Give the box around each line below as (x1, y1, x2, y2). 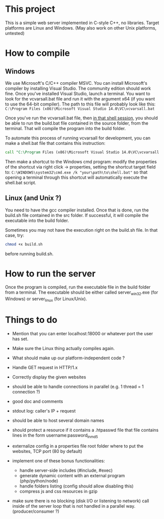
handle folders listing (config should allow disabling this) (19, 483, 134, 489)
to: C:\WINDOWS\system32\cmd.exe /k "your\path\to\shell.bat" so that (5, 169, 148, 175)
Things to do (5, 314, 57, 326)
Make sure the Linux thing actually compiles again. (12, 345, 115, 351)
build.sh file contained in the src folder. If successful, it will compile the (5, 212, 149, 218)
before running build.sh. (5, 250, 54, 257)
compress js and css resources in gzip (19, 488, 98, 494)
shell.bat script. (5, 179, 37, 185)
